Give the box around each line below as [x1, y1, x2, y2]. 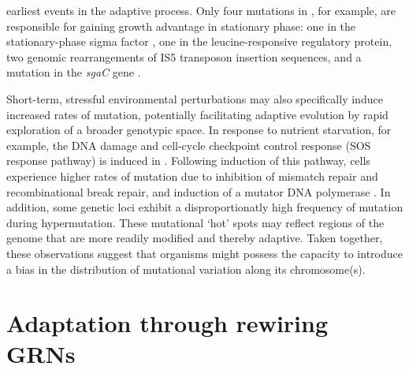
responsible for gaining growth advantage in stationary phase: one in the [6, 17, 356, 34]
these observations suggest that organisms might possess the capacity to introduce [6, 245, 403, 261]
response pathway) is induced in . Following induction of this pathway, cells [6, 152, 370, 169]
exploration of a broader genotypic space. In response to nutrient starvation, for [6, 121, 392, 138]
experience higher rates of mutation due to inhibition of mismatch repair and [6, 167, 378, 184]
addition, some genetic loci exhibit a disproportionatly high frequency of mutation [6, 199, 403, 215]
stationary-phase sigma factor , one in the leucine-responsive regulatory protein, [6, 33, 392, 50]
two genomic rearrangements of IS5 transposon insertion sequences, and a [6, 48, 362, 65]
